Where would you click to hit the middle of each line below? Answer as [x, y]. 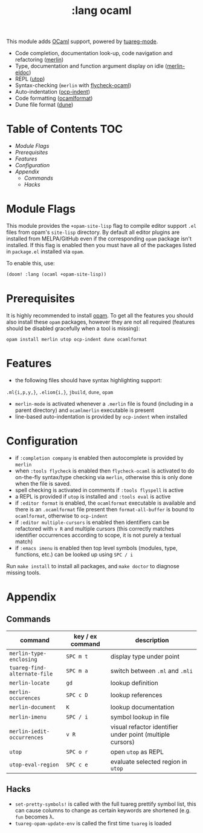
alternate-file [31, 674]
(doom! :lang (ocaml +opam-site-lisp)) [56, 274]
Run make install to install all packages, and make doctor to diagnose [93, 566]
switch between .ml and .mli [152, 671]
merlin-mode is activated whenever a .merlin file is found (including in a [104, 403]
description [152, 640]
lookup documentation [143, 707]
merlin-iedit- [30, 731]
